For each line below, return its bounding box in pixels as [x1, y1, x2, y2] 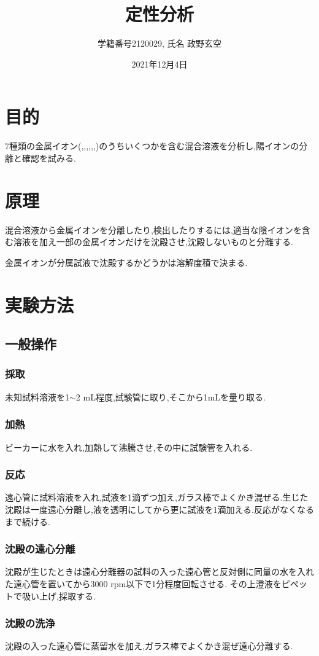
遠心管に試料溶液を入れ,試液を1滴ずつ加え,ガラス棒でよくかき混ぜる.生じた [5, 491, 309, 504]
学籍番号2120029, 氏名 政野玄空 [97, 37, 222, 50]
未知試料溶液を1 [5, 390, 69, 403]
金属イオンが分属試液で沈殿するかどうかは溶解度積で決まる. [5, 256, 248, 268]
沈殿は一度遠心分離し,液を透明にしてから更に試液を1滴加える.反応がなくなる [5, 502, 314, 515]
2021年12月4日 [131, 57, 188, 70]
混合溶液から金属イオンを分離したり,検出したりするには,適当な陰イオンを [5, 223, 302, 236]
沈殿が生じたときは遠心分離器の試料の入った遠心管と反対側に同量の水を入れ [5, 565, 314, 578]
